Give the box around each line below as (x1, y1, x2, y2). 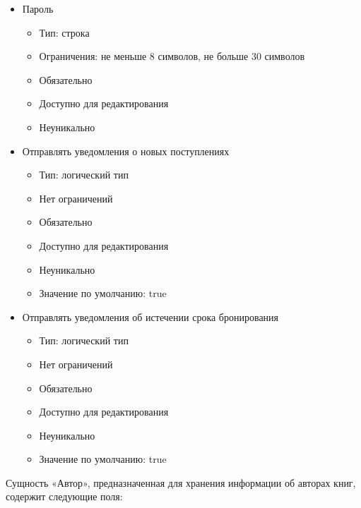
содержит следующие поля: (6, 489, 123, 504)
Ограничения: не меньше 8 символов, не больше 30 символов (39, 49, 305, 64)
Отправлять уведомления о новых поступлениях (22, 143, 230, 158)
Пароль (22, 1, 54, 16)
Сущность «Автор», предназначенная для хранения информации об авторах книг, (6, 475, 356, 490)
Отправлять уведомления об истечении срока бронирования (22, 309, 279, 324)
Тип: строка (39, 25, 90, 40)
